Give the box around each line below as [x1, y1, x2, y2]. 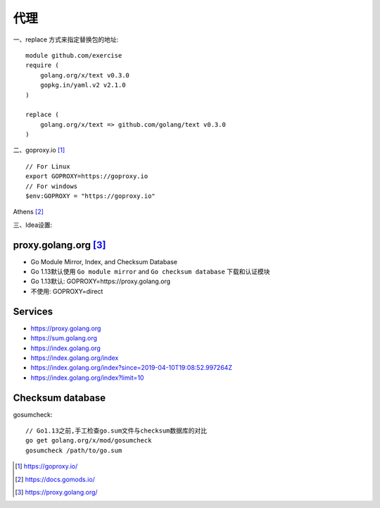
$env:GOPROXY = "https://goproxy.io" [25, 192, 156, 200]
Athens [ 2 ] [13, 208, 44, 216]
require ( [25, 61, 59, 70]
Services [13, 305, 53, 317]
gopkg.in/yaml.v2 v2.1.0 [39, 81, 126, 89]
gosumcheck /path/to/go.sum [25, 446, 122, 454]
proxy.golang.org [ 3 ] [13, 239, 106, 251]
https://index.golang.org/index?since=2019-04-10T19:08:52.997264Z [30, 364, 232, 372]
